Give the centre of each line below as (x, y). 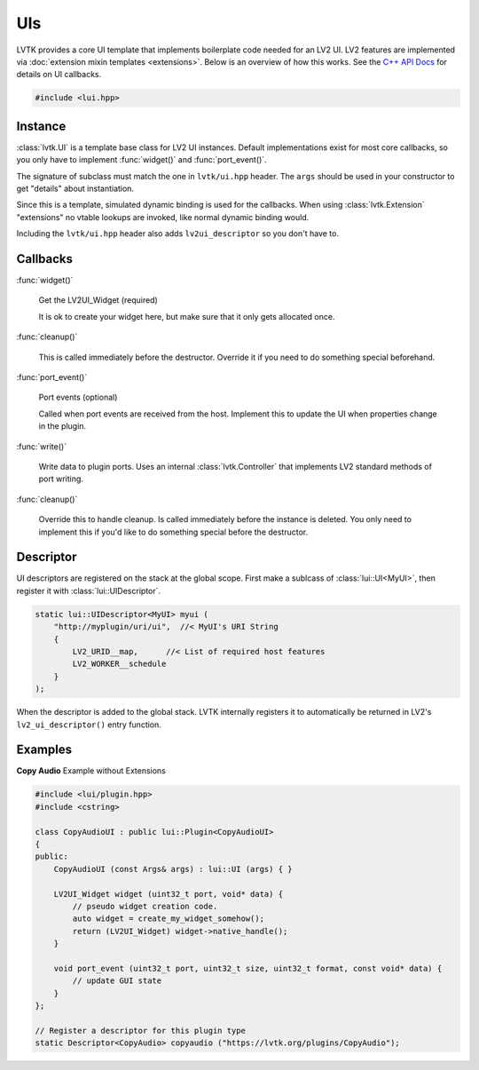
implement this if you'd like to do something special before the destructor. (173, 532)
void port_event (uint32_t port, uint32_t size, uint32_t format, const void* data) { (248, 968)
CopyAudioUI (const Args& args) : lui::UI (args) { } (173, 869)
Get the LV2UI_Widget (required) (98, 300)
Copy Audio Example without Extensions (91, 771)
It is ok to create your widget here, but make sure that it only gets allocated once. (187, 316)
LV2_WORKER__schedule (119, 664)
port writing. (61, 479)
